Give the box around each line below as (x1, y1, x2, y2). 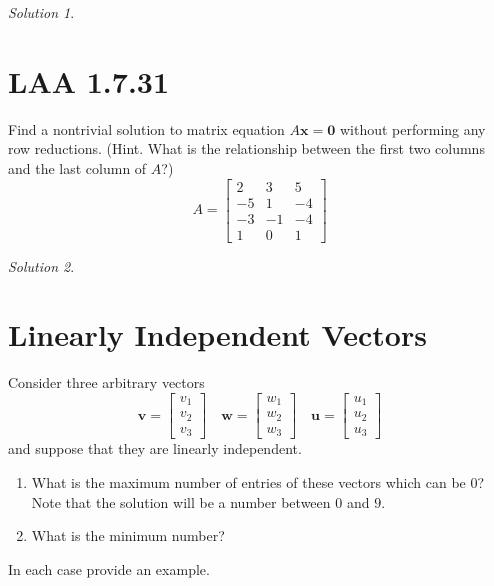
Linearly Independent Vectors (8, 314, 427, 355)
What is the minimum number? (31, 525, 225, 546)
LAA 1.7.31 (8, 60, 170, 101)
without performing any (339, 118, 486, 139)
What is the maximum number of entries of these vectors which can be (31, 472, 466, 492)
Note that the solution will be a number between (31, 491, 331, 512)
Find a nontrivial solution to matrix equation (8, 118, 285, 139)
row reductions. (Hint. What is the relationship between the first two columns (8, 138, 485, 159)
